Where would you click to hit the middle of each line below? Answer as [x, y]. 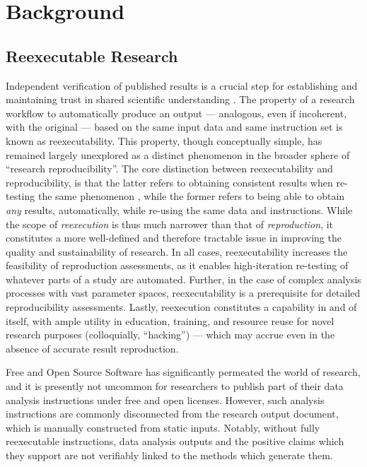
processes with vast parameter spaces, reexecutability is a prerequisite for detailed [183, 293]
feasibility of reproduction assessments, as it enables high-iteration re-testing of [177, 265]
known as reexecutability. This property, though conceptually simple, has [164, 140]
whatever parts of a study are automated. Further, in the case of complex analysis [183, 279]
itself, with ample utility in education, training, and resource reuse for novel [170, 320]
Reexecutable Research [92, 55]
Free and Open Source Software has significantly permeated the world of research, [183, 372]
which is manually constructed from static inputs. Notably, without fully [163, 427]
